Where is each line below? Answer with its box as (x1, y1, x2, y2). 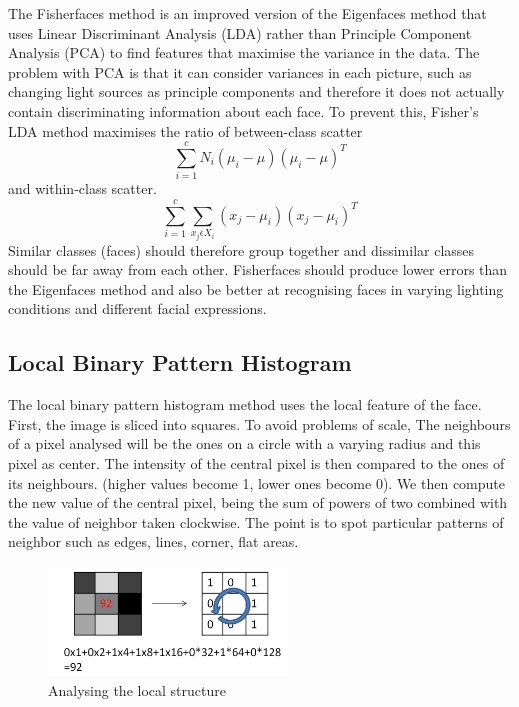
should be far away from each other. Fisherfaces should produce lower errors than (8, 259, 508, 280)
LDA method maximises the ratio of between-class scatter (8, 120, 363, 141)
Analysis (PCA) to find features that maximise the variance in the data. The (8, 42, 480, 63)
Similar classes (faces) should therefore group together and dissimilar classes (8, 239, 475, 260)
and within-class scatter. (8, 178, 157, 199)
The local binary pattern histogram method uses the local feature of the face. (8, 394, 482, 415)
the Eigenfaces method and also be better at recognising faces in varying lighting (8, 278, 504, 299)
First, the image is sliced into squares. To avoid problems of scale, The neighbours (8, 413, 511, 434)
